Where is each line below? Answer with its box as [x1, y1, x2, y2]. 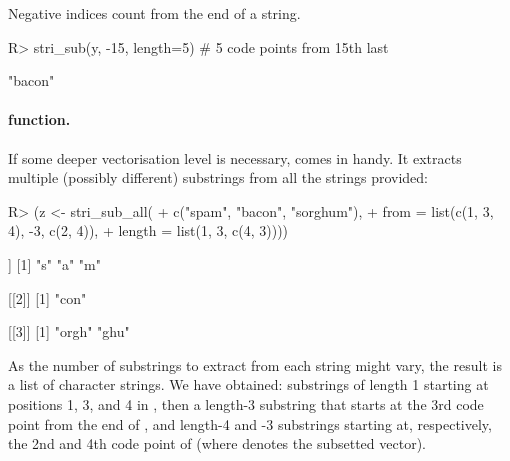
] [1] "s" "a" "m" [8, 253, 101, 274]
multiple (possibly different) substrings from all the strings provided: [8, 167, 428, 188]
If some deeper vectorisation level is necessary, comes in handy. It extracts [8, 147, 462, 168]
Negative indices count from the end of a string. [8, 3, 301, 23]
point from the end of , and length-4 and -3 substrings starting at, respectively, [8, 413, 492, 434]
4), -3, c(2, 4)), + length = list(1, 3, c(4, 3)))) [8, 220, 289, 241]
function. [8, 109, 71, 130]
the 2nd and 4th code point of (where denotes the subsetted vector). [8, 433, 426, 454]
